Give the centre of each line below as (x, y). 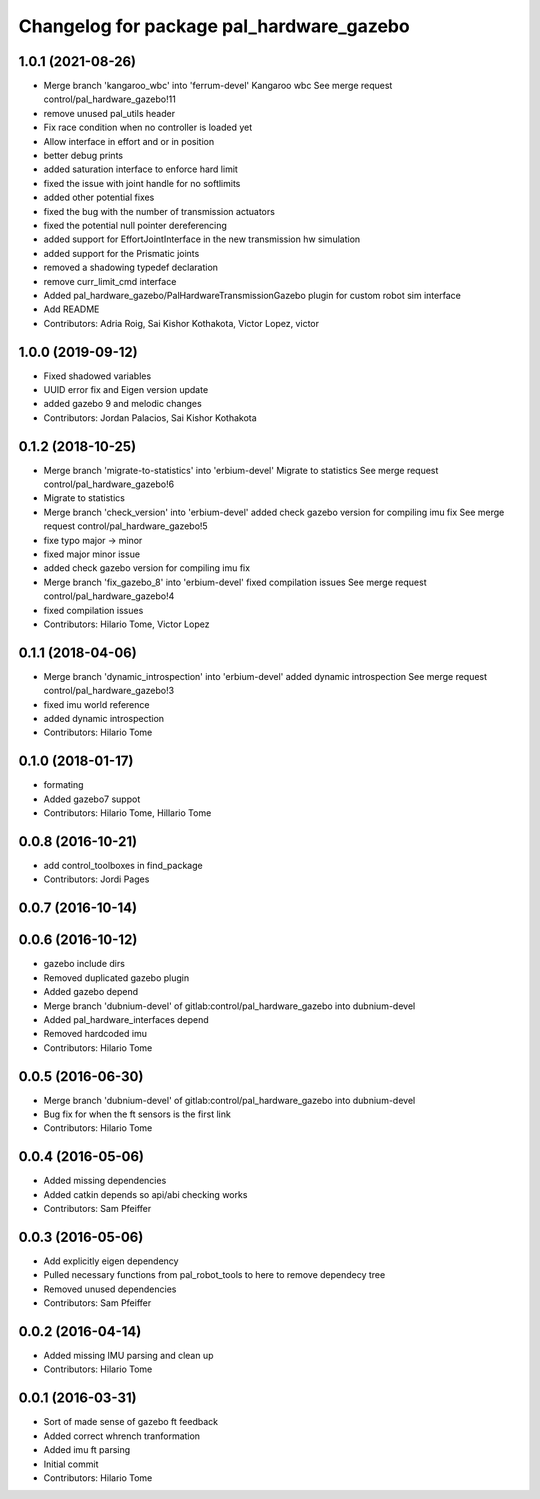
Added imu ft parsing (87, 1450)
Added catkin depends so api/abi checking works (145, 1194)
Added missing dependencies (105, 1181)
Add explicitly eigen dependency (111, 1261)
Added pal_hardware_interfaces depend (126, 1019)
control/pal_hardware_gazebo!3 (109, 691)
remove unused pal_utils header (109, 113)
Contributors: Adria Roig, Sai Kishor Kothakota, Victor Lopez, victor (181, 323)
